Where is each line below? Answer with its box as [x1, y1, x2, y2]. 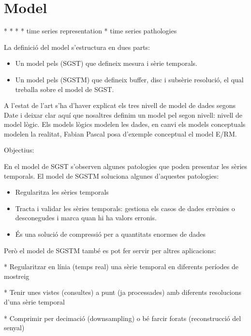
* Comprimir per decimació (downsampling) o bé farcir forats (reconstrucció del [4, 313, 241, 323]
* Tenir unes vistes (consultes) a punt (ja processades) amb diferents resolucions [4, 287, 241, 297]
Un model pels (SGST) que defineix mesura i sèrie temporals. [15, 58, 197, 68]
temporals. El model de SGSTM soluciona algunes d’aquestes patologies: [4, 170, 219, 181]
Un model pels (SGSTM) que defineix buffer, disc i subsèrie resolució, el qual [15, 74, 244, 84]
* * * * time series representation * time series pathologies [4, 26, 177, 36]
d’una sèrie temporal [4, 297, 65, 306]
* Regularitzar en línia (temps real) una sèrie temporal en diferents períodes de [4, 261, 238, 272]
